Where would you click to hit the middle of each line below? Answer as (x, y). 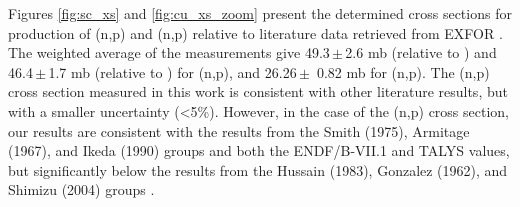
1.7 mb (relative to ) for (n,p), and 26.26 (172, 71)
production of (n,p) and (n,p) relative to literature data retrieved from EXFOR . (255, 32)
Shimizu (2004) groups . (81, 189)
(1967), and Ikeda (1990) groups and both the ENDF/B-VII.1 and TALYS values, (259, 150)
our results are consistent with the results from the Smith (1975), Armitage (239, 130)
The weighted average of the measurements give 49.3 (169, 52)
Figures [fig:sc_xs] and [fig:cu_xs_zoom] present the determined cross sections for (260, 13)
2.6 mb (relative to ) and (421, 52)
